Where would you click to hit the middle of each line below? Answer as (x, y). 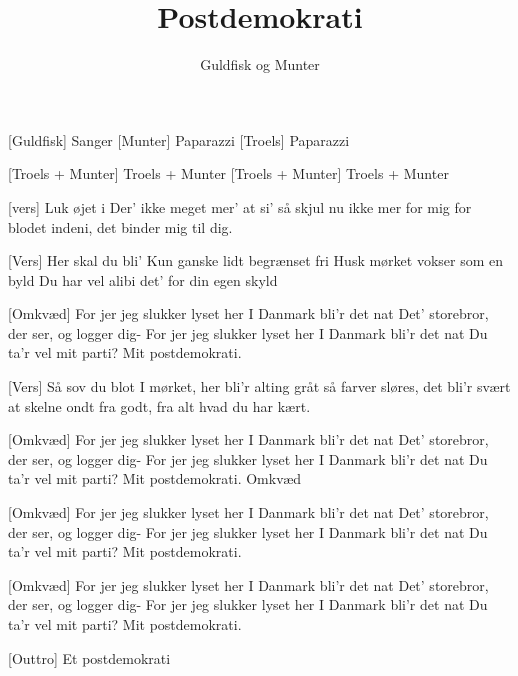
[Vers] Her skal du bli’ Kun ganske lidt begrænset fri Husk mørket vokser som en (256, 260)
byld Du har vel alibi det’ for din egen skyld (143, 279)
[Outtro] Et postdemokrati (89, 657)
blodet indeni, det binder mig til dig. (120, 226)
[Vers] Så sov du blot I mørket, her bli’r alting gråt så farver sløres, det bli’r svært (259, 386)
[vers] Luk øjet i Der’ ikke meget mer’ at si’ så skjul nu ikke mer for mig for (240, 206)
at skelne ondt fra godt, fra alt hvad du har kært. (159, 405)
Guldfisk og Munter (260, 64)
